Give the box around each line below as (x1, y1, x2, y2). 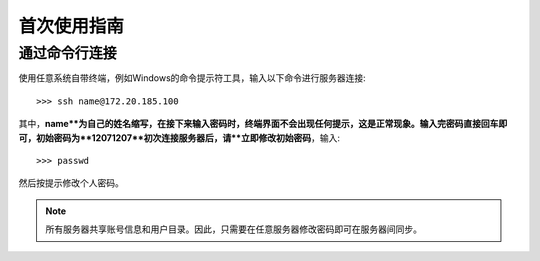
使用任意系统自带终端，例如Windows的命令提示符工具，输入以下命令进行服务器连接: (18, 72, 367, 84)
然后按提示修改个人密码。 (18, 177, 124, 189)
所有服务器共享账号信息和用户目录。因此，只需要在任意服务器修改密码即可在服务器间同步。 (45, 223, 422, 235)
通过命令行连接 (18, 44, 117, 62)
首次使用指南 (18, 15, 125, 37)
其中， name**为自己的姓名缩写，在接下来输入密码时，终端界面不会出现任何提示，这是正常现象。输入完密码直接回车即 (18, 118, 508, 130)
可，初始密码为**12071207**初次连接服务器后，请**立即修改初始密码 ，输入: (18, 131, 340, 144)
